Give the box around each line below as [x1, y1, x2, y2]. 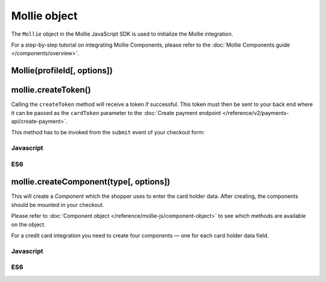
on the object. [11, 221, 46, 228]
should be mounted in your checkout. [11, 201, 104, 208]
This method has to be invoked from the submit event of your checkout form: [11, 129, 205, 136]
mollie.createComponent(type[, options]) [11, 177, 170, 187]
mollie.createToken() [11, 85, 91, 95]
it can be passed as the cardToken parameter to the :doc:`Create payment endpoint [11, 109, 222, 116]
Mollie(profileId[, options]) [11, 65, 113, 76]
